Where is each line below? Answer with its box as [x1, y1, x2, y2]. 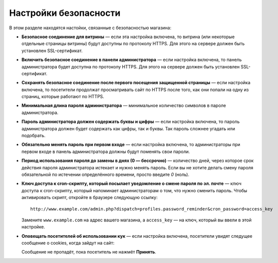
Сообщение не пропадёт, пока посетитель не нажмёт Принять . [21, 249, 157, 255]
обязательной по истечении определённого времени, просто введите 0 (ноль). [21, 171, 189, 177]
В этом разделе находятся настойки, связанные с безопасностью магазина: [9, 25, 172, 31]
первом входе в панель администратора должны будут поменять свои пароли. [21, 149, 190, 155]
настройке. [21, 224, 46, 230]
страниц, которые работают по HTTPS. [21, 94, 104, 100]
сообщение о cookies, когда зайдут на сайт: [21, 240, 115, 246]
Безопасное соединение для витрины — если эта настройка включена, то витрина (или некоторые [21, 34, 235, 40]
